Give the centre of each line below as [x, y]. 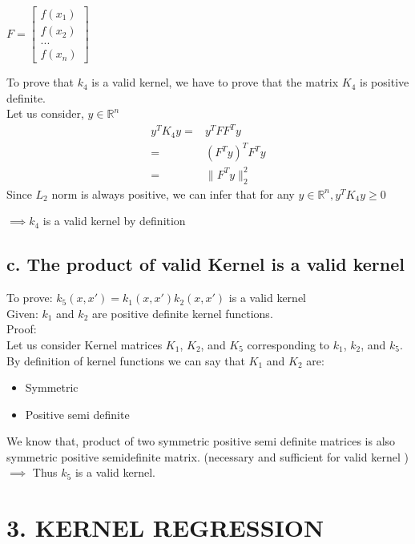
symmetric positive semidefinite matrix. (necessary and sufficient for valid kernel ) [207, 456]
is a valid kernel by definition [114, 221]
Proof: [22, 329]
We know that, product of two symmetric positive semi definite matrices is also [201, 441]
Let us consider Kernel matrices [85, 344]
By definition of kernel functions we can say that [126, 360]
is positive [385, 82]
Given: [22, 313]
